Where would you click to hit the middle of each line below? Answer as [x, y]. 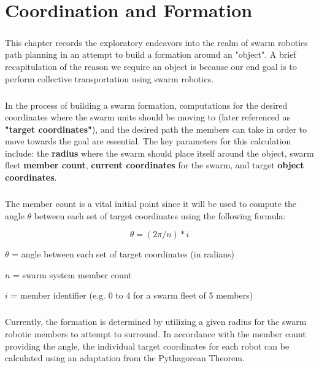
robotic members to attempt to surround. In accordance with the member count [156, 333]
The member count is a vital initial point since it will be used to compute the [151, 204]
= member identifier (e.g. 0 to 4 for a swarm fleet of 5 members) [132, 295]
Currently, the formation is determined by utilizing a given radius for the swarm [156, 322]
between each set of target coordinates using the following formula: [160, 215]
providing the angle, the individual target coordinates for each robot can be [147, 346]
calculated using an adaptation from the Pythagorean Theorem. [125, 358]
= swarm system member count [72, 274]
